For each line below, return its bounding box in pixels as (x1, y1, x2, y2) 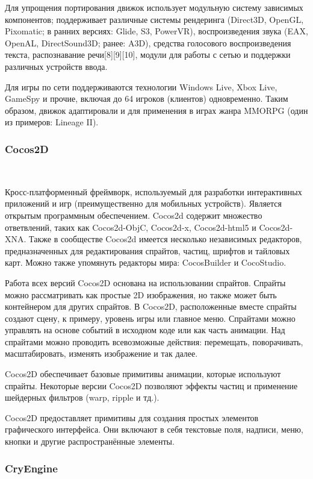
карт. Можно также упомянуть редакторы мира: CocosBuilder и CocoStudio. (5, 256, 287, 269)
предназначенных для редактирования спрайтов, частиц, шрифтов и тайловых (5, 244, 290, 257)
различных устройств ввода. (5, 60, 108, 72)
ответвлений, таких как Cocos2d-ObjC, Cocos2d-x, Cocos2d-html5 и (5, 221, 256, 233)
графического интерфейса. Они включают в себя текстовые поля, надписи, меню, (5, 423, 303, 436)
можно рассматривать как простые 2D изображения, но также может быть (5, 288, 277, 301)
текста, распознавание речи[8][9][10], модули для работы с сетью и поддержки (5, 48, 291, 61)
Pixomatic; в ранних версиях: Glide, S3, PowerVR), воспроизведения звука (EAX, (5, 25, 308, 37)
